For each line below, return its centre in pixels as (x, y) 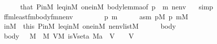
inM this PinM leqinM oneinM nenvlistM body (90, 26)
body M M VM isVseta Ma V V (69, 35)
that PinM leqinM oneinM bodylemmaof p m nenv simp (117, 6)
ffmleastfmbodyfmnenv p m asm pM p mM (96, 16)
